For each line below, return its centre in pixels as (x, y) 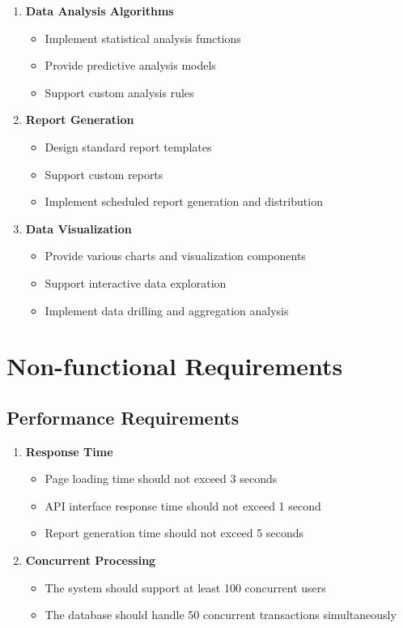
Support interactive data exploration (136, 282)
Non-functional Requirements (175, 366)
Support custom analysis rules (119, 92)
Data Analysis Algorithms (100, 11)
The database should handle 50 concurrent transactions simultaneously (221, 615)
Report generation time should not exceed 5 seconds (174, 533)
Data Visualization (78, 228)
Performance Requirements (123, 417)
